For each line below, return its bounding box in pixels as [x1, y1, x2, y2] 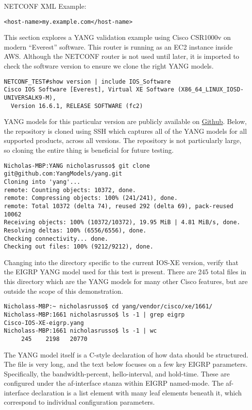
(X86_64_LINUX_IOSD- [177, 86, 244, 93]
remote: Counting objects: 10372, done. [4, 186, 136, 194]
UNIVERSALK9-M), [4, 94, 56, 101]
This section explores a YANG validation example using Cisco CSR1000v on [4, 32, 231, 42]
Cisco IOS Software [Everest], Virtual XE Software [4, 86, 174, 93]
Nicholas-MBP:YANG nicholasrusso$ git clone [4, 162, 150, 169]
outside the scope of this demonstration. [4, 285, 123, 296]
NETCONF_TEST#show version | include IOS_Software [4, 78, 171, 85]
